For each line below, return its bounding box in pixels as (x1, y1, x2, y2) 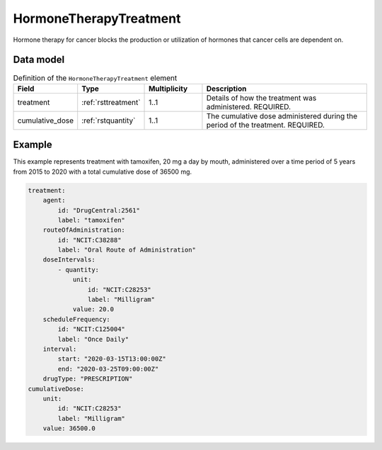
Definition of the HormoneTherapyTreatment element (13, 73, 178, 83)
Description (206, 84, 247, 94)
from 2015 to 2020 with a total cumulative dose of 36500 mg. (13, 167, 192, 176)
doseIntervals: (42, 256, 95, 264)
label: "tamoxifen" (57, 216, 125, 224)
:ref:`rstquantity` (81, 116, 136, 125)
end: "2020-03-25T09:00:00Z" (57, 365, 159, 373)
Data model (13, 54, 65, 66)
